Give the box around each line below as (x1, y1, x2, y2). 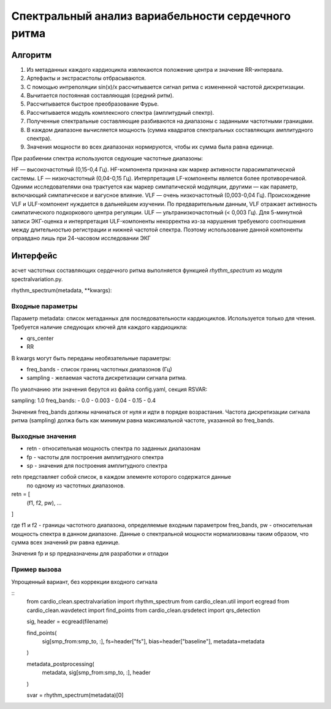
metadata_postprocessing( (26, 660, 94, 667)
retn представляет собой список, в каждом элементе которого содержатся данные (11, 473, 232, 481)
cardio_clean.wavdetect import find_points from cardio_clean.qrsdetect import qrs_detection (26, 606, 261, 614)
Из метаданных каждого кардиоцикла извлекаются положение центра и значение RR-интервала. (26, 66, 284, 73)
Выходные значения (11, 432, 77, 440)
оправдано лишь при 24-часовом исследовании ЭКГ (11, 234, 151, 242)
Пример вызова (11, 565, 62, 574)
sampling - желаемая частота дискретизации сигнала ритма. (26, 374, 187, 382)
